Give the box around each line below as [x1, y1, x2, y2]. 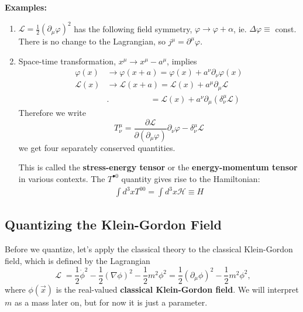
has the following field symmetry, [74, 22, 192, 35]
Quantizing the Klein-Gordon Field [5, 215, 222, 234]
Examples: [5, 1, 47, 13]
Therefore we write [18, 107, 87, 119]
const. [275, 22, 297, 35]
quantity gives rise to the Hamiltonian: [121, 172, 260, 184]
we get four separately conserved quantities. [18, 141, 175, 153]
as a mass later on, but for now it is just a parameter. [14, 296, 208, 308]
